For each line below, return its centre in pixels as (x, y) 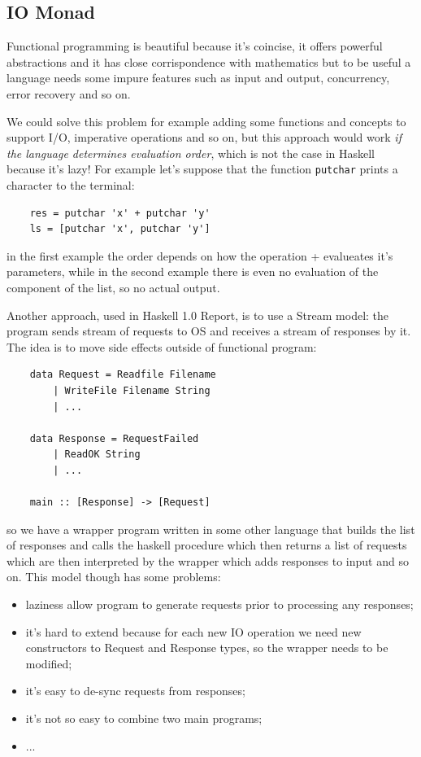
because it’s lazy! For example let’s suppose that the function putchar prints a (202, 169)
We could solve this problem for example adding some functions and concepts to (206, 121)
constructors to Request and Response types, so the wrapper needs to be (207, 648)
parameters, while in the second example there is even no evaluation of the (193, 271)
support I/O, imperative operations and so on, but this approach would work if (204, 137)
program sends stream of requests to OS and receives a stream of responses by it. (209, 331)
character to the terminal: (71, 185)
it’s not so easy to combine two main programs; (144, 718)
